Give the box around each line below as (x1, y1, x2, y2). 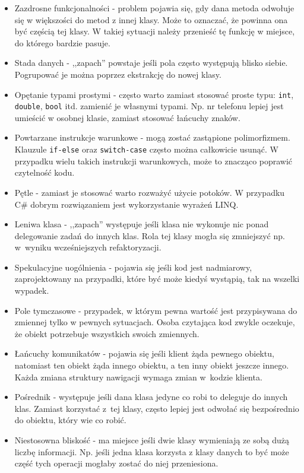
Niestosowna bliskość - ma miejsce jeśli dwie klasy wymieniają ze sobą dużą (14, 434, 289, 446)
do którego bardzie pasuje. (14, 36, 110, 49)
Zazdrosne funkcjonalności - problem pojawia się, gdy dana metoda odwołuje (14, 2, 294, 14)
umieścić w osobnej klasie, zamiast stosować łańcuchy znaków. (14, 111, 240, 123)
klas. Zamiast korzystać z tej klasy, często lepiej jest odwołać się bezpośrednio (14, 402, 299, 414)
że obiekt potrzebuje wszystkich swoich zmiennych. (14, 327, 199, 339)
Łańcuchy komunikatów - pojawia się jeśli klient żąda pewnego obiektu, (14, 347, 274, 360)
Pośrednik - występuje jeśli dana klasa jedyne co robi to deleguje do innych (14, 391, 288, 403)
